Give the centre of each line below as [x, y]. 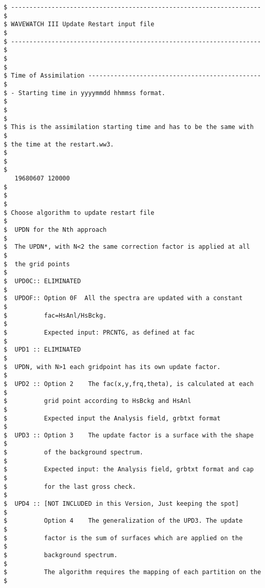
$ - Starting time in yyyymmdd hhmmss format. [84, 93]
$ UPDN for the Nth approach [55, 230]
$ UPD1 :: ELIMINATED [42, 350]
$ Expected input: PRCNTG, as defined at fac [99, 332]
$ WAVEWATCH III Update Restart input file [79, 24]
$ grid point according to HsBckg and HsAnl [98, 401]
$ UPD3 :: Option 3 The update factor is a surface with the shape [129, 435]
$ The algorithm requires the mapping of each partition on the [132, 572]
